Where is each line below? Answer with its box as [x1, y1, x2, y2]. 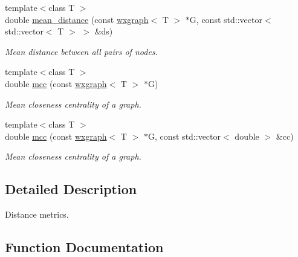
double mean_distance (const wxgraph [5, 13, 149, 25]
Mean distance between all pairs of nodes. [5, 45, 158, 57]
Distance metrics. [5, 208, 69, 221]
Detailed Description [5, 180, 137, 198]
